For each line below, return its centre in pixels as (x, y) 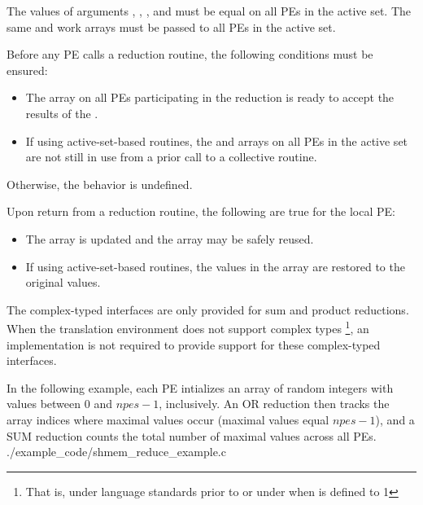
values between (44, 404)
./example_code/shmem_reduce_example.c (116, 452)
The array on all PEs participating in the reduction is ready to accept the (210, 97)
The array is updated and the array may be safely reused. (170, 238)
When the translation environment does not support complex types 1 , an (188, 327)
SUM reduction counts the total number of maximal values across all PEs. (192, 435)
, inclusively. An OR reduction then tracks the (274, 404)
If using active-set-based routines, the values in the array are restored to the (215, 266)
